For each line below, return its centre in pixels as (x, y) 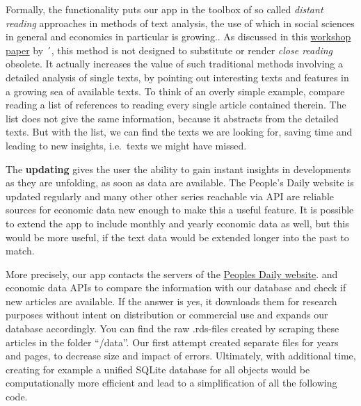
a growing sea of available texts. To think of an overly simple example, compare (175, 91)
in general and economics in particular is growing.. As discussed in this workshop (178, 36)
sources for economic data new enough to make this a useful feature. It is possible (180, 210)
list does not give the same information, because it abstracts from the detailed (172, 118)
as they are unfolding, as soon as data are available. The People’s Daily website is (180, 182)
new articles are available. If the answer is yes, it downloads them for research (171, 301)
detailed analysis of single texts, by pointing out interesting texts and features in (177, 77)
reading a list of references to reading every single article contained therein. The (176, 105)
